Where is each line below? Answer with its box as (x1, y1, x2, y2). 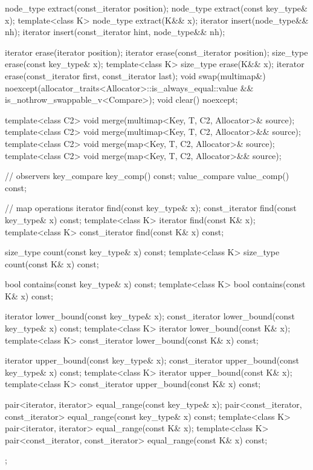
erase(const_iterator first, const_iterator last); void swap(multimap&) (5, 69, 266, 82)
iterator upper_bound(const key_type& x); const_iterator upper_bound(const (5, 354, 300, 367)
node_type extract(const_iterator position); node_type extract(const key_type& (5, 2, 308, 14)
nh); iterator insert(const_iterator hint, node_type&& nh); (5, 25, 225, 38)
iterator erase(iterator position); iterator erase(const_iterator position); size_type (5, 45, 308, 58)
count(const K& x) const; (5, 257, 99, 270)
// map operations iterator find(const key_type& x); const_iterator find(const (5, 201, 297, 214)
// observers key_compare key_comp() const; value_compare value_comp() (5, 169, 289, 182)
